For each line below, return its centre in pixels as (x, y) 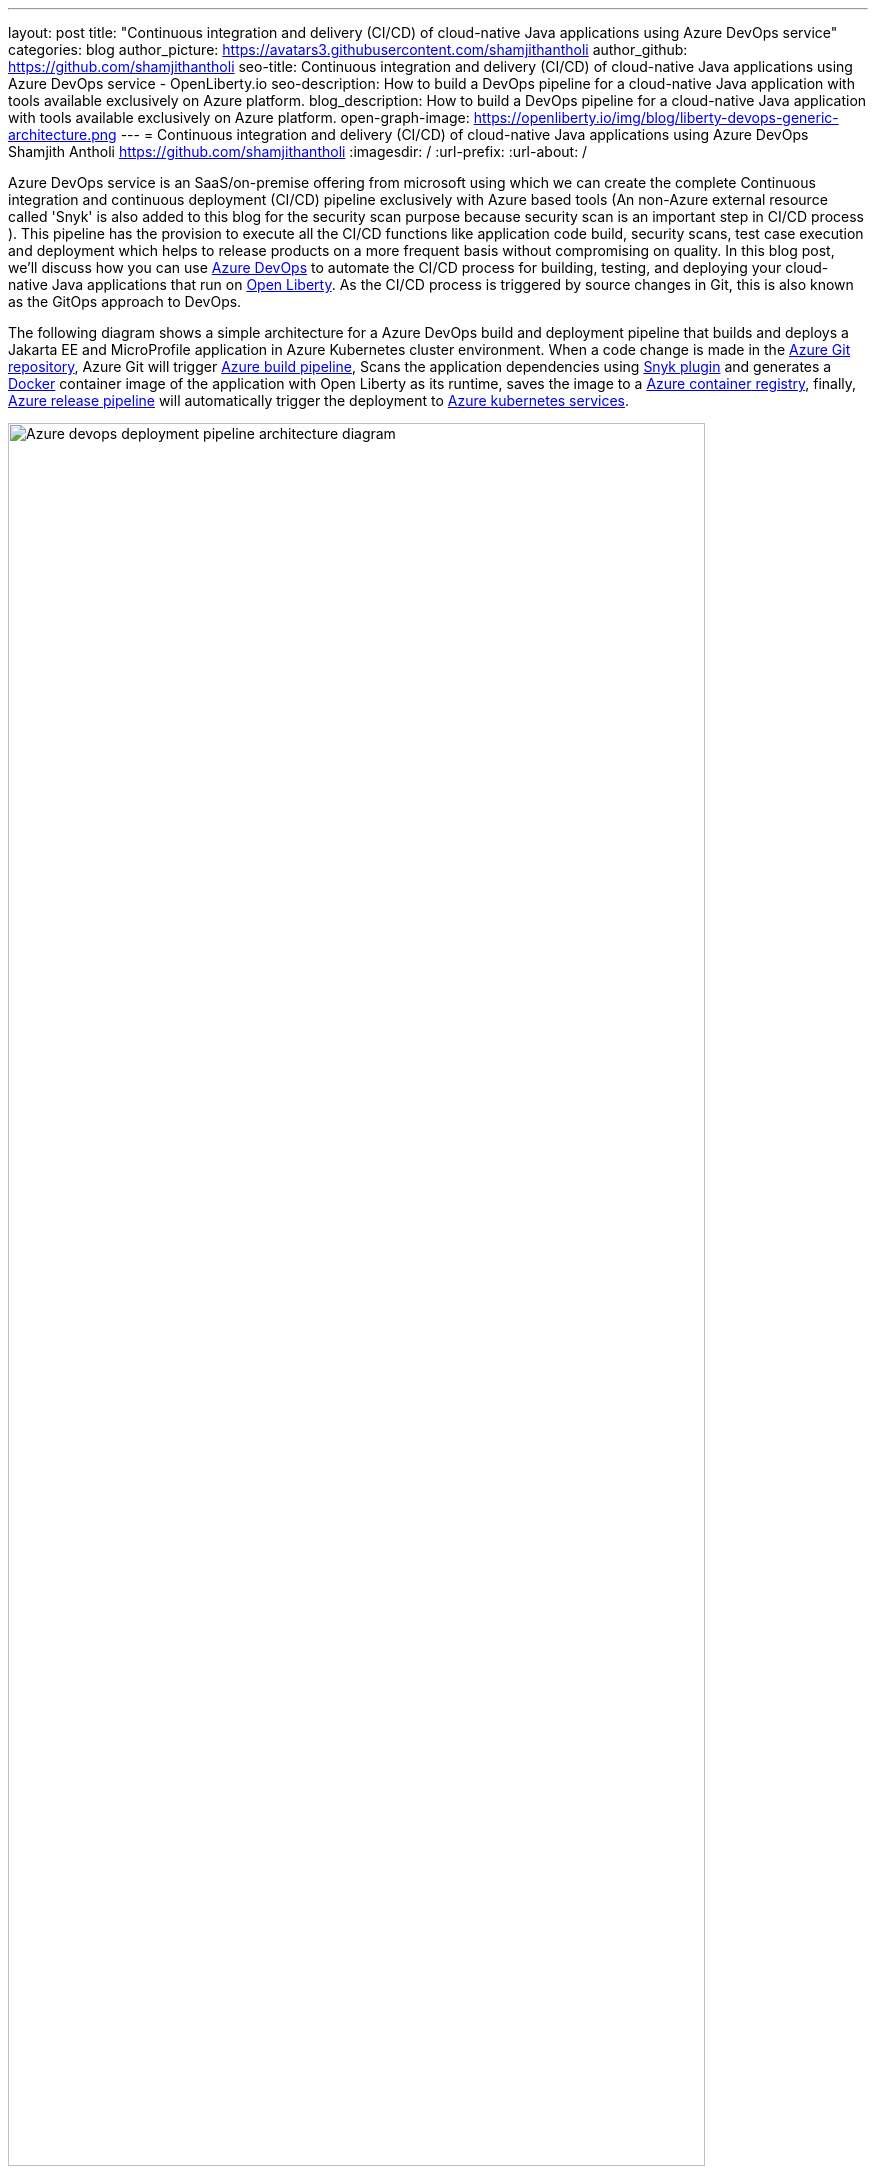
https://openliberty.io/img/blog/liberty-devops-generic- (656, 117)
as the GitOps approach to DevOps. (125, 301)
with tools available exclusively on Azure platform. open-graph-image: (239, 117)
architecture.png (62, 134)
